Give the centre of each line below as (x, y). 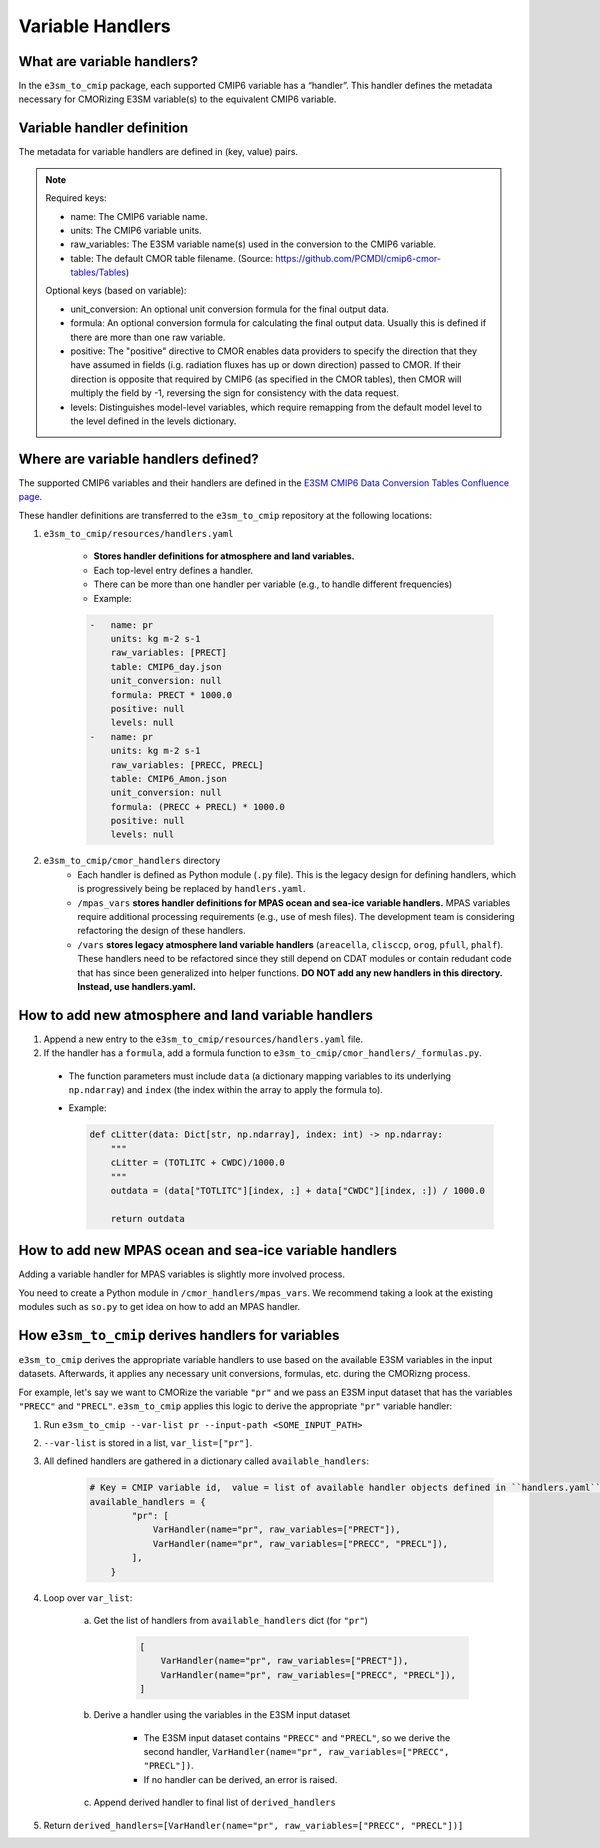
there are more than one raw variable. (148, 337)
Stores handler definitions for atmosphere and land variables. (224, 556)
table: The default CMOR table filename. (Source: (172, 258)
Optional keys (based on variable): (116, 291)
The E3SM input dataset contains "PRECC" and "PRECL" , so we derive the (297, 1737)
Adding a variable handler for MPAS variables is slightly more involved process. (181, 1274)
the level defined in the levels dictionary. (153, 421)
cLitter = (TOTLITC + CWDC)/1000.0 (197, 1163)
